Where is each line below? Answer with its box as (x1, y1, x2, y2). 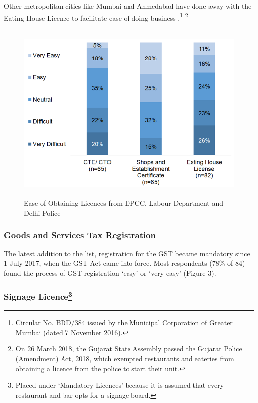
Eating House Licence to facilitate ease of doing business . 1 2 (4, 11, 188, 23)
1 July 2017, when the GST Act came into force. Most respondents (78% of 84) (4, 258, 245, 268)
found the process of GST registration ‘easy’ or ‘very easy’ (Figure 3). (4, 268, 216, 278)
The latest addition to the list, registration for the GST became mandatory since (4, 248, 250, 258)
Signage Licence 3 (4, 289, 72, 302)
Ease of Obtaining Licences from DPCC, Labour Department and (24, 198, 224, 208)
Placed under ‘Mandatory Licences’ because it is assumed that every (15, 380, 224, 390)
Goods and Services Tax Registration (4, 229, 156, 241)
